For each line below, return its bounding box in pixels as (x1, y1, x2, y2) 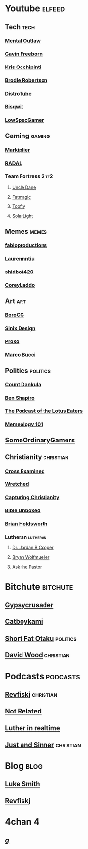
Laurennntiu (5, 255, 35, 262)
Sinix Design (5, 325, 36, 332)
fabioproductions (5, 242, 47, 249)
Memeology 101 (5, 421, 43, 428)
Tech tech (5, 23, 35, 31)
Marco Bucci (5, 351, 36, 358)
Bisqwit (5, 103, 23, 110)
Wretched (5, 481, 29, 488)
